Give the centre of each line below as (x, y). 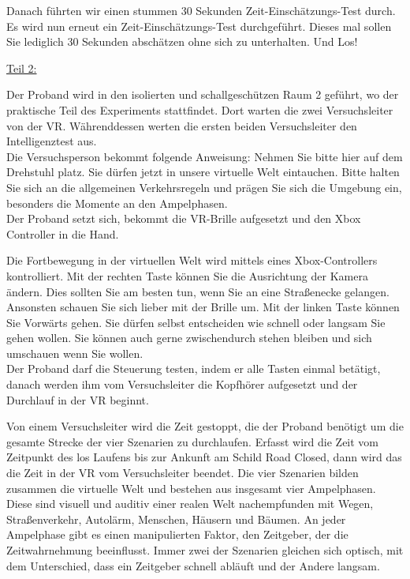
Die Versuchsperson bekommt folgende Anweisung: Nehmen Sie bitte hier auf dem (205, 156)
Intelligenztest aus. (52, 141)
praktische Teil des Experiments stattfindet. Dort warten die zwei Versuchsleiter (200, 109)
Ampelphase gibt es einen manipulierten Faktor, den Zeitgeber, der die (177, 534)
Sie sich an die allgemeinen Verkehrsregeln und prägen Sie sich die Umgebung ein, (204, 187)
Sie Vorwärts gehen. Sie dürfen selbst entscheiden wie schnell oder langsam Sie (196, 322)
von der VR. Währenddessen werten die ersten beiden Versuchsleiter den (182, 125)
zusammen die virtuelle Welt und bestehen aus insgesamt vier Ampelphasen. (191, 488)
